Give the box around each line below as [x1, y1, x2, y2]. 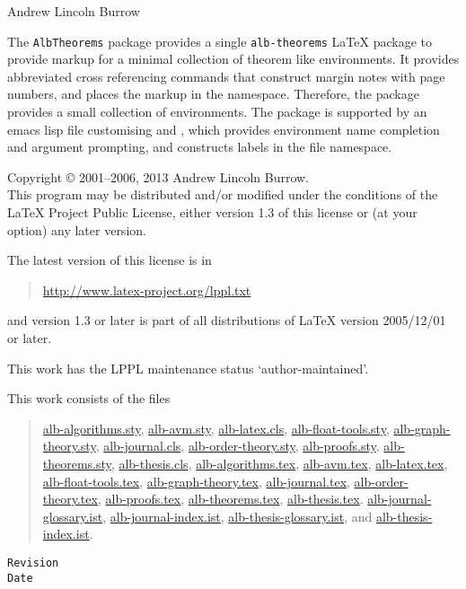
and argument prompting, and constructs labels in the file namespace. [7, 137, 392, 156]
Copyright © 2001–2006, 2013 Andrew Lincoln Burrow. [7, 167, 310, 186]
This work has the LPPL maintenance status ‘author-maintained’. [7, 358, 369, 377]
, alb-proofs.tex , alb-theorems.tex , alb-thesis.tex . [97, 489, 364, 508]
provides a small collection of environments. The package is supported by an [7, 102, 427, 121]
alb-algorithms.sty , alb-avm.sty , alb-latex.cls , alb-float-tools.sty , [42, 418, 390, 437]
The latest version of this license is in [7, 251, 212, 269]
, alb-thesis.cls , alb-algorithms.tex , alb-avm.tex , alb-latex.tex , [110, 453, 448, 472]
